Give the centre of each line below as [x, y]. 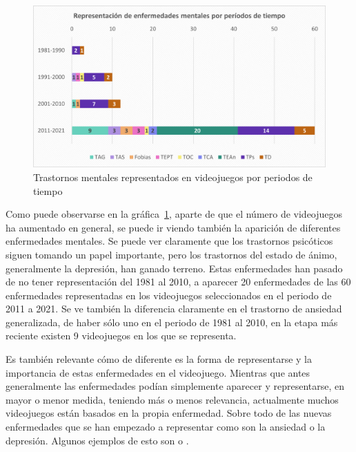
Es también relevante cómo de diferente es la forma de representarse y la [159, 359]
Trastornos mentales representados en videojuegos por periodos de [173, 177]
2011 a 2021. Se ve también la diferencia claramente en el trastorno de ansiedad [174, 309]
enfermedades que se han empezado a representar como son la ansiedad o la [166, 427]
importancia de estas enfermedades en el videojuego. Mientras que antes [158, 372]
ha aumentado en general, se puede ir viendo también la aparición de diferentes [173, 227]
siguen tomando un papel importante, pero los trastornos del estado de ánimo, [171, 254]
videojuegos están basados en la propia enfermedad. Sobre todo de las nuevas [169, 413]
